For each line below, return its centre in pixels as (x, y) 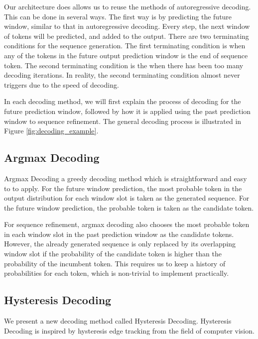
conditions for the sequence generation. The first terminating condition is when (125, 46)
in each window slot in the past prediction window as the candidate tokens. (119, 234)
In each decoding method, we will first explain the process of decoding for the (123, 101)
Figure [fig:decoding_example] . (51, 131)
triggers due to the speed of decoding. (62, 84)
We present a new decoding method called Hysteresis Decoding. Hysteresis (118, 321)
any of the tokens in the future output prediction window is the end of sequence (126, 55)
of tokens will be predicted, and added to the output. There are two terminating (127, 36)
